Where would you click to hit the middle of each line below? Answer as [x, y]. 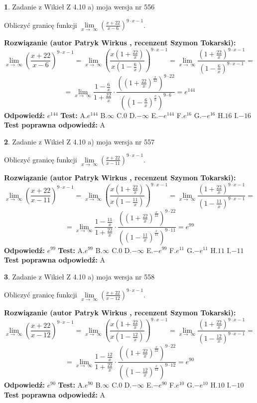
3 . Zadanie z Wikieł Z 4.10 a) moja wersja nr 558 [79, 276]
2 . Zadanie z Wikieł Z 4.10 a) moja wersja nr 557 [79, 141]
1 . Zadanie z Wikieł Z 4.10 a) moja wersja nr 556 [79, 6]
